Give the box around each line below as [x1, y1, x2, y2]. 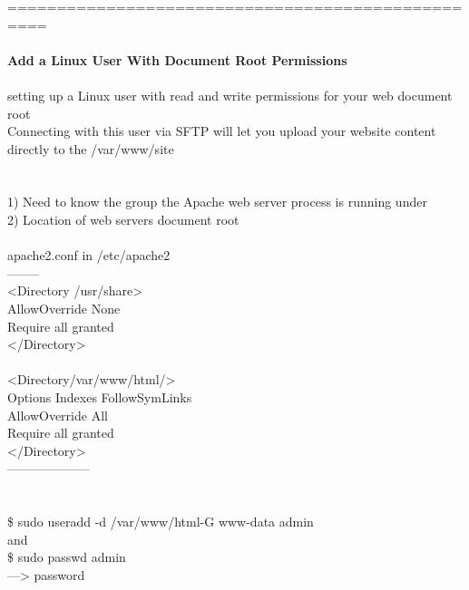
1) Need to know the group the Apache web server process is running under [7, 192, 427, 211]
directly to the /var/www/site [7, 139, 174, 158]
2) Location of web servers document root [7, 210, 239, 229]
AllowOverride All [7, 405, 108, 424]
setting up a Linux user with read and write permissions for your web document [7, 85, 453, 104]
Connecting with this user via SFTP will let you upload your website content [7, 121, 436, 140]
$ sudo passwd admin [7, 547, 126, 566]
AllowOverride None [7, 299, 121, 318]
